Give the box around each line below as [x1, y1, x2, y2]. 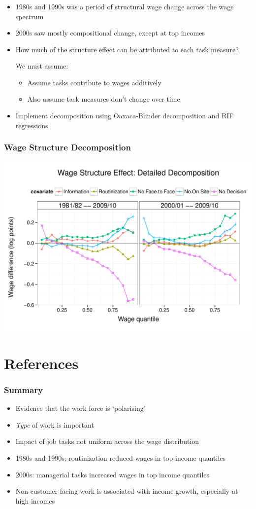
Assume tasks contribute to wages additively [27, 77, 161, 87]
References [4, 353, 79, 373]
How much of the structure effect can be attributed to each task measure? [15, 44, 239, 54]
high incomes [15, 495, 55, 506]
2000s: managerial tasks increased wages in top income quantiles [15, 469, 210, 479]
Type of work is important [15, 419, 94, 430]
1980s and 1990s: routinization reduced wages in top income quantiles [15, 452, 226, 463]
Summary [4, 383, 43, 396]
